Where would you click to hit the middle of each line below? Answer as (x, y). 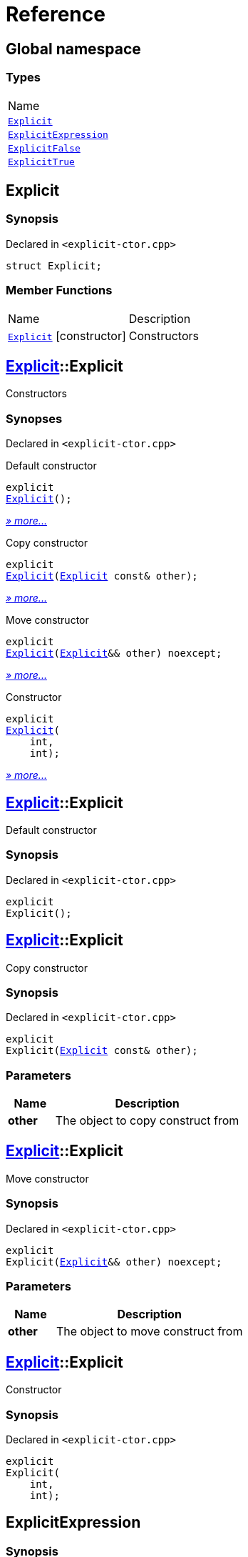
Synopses (34, 418)
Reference (56, 14)
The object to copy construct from (147, 1121)
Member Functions (59, 290)
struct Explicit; (54, 265)
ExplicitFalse (44, 148)
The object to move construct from (149, 1332)
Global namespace (73, 49)
